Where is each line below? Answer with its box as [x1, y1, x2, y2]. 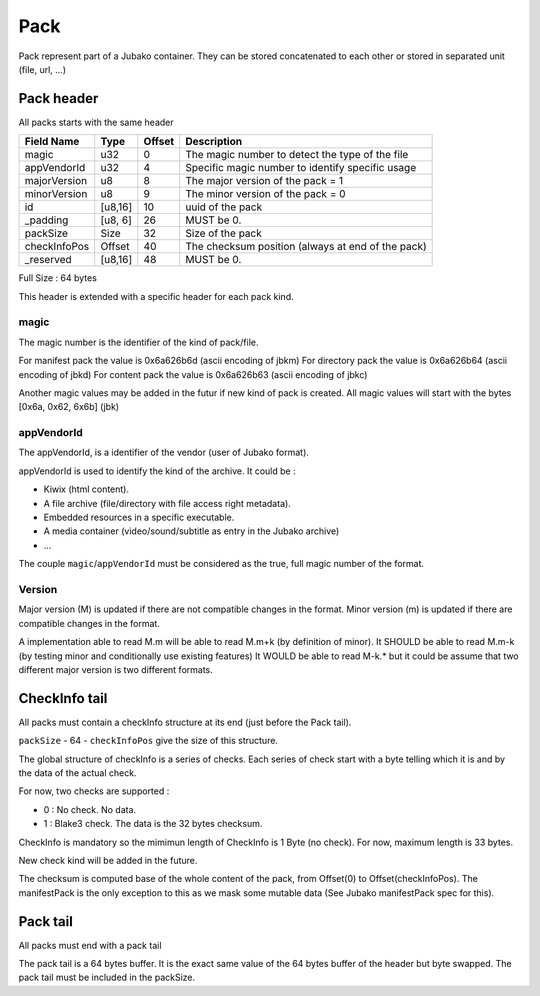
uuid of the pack [185, 200, 263, 214]
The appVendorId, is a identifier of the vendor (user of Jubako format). [18, 446, 310, 459]
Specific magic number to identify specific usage [185, 161, 417, 175]
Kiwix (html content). [43, 483, 130, 495]
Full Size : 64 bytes [18, 272, 97, 284]
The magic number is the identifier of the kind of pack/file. [18, 336, 259, 348]
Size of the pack [185, 226, 262, 240]
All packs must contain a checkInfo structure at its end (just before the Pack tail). [18, 716, 352, 728]
